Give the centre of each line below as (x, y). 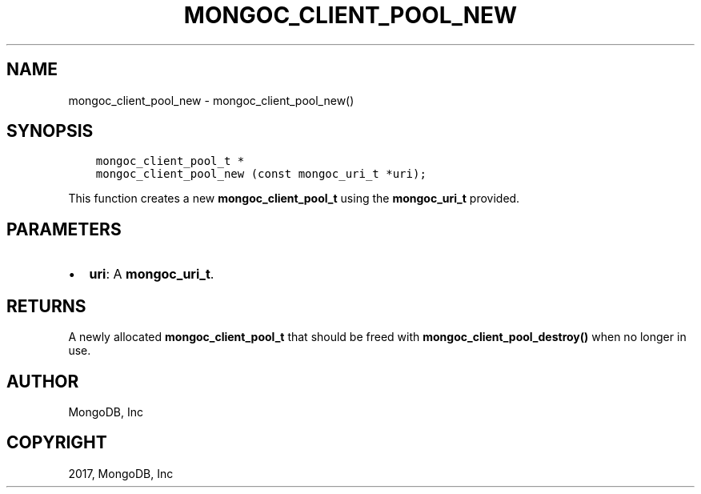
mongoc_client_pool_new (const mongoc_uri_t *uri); (261, 174)
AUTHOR (43, 381)
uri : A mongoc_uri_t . (152, 274)
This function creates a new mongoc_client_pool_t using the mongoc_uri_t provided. (294, 199)
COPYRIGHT (57, 443)
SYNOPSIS (50, 131)
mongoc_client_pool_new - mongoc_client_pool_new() (211, 100)
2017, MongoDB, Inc (121, 473)
